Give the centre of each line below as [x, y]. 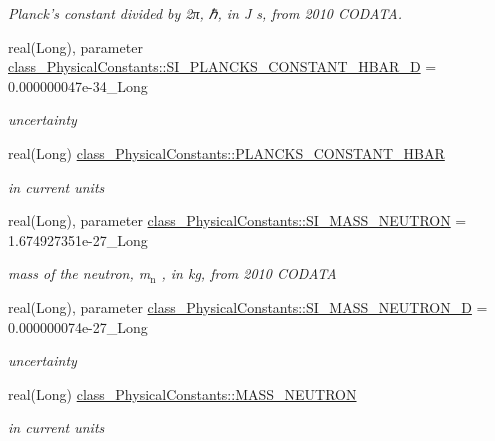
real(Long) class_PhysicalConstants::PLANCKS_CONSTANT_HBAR [226, 152]
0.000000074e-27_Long [78, 326]
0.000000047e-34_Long [78, 85]
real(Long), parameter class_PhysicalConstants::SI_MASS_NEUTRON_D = [248, 306]
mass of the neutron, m [79, 273]
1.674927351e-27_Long [78, 239]
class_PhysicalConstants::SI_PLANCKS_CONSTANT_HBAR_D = [222, 66]
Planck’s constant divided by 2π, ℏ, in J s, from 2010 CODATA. [205, 13]
